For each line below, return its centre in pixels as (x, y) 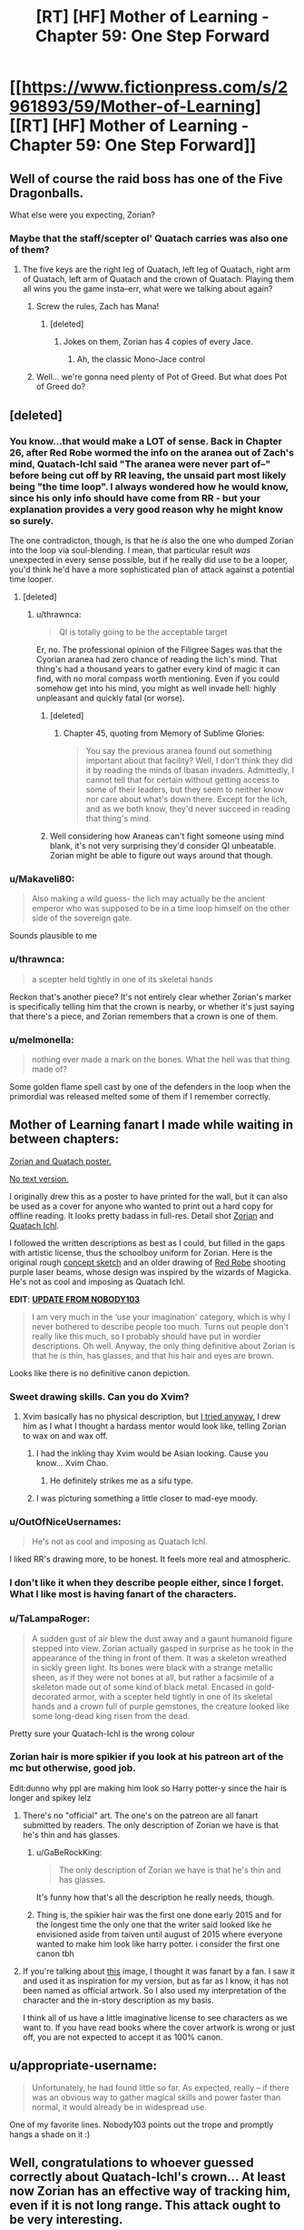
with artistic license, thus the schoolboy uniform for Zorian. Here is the (141, 1252)
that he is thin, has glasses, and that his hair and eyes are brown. (152, 1355)
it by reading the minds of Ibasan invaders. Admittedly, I (190, 769)
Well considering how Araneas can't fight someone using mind (167, 836)
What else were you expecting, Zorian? (83, 215)
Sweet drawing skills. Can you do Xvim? (99, 1396)
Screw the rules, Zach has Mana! (98, 306)
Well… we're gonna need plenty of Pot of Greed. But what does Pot (162, 377)
